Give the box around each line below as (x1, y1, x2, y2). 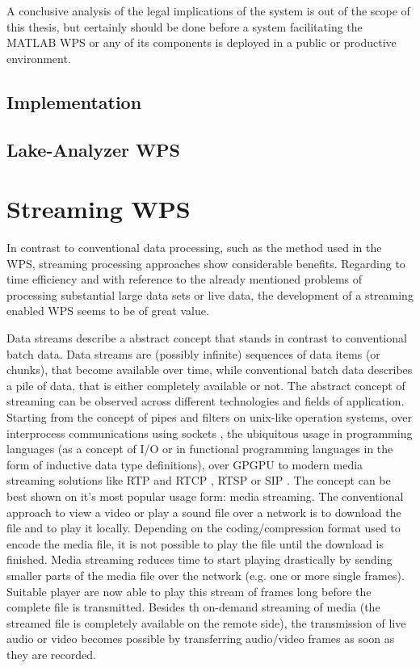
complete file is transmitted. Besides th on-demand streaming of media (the (6, 599, 380, 615)
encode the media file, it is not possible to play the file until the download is (6, 535, 384, 552)
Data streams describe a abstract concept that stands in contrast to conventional (6, 330, 407, 347)
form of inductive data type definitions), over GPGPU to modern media (6, 456, 363, 473)
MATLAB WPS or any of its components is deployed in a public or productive (6, 34, 397, 51)
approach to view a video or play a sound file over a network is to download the (6, 503, 401, 520)
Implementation (6, 89, 142, 114)
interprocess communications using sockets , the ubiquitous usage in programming (6, 424, 413, 441)
